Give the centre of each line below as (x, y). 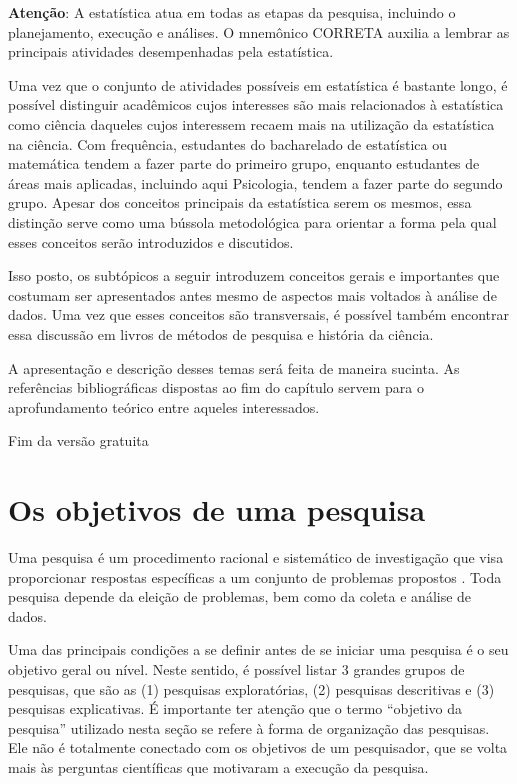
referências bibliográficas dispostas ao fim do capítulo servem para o (216, 387)
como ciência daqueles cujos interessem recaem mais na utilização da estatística (251, 123)
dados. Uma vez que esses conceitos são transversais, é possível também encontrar (259, 314)
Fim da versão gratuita (78, 440)
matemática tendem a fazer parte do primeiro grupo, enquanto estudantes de (244, 163)
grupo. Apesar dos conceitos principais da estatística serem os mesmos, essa (240, 202)
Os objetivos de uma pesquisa (217, 509)
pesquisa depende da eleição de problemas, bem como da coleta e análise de (240, 596)
